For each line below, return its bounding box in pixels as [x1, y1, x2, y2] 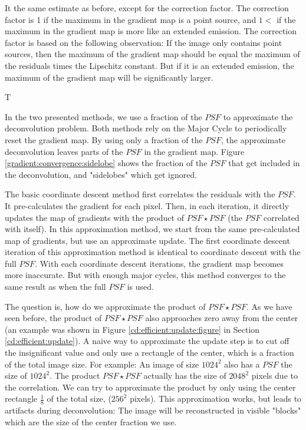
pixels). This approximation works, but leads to [130, 392, 302, 405]
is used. [127, 280, 154, 293]
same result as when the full [5, 280, 106, 293]
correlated [264, 211, 300, 223]
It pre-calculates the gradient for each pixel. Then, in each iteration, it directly [5, 199, 289, 211]
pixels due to [251, 369, 298, 382]
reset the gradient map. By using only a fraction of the [5, 133, 203, 145]
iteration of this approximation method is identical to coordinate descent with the [5, 246, 301, 258]
